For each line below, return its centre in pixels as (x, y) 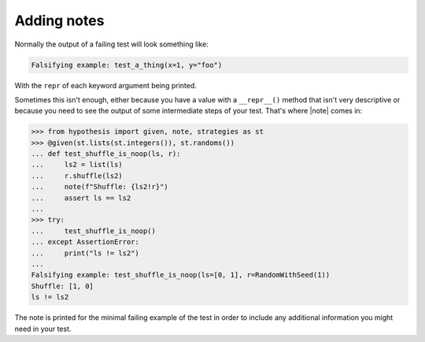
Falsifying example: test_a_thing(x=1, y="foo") (127, 65)
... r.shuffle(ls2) (77, 176)
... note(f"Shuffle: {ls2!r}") (100, 187)
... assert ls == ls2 (81, 198)
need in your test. (43, 329)
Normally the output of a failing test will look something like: (111, 44)
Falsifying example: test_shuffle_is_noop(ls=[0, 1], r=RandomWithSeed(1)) (181, 275)
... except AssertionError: (85, 242)
